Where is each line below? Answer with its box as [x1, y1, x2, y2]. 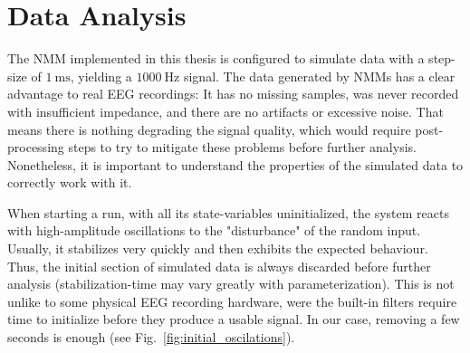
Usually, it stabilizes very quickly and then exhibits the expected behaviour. [7, 239, 428, 258]
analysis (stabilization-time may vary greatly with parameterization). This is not [7, 274, 455, 293]
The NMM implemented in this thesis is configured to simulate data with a [7, 49, 425, 68]
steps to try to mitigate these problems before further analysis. [68, 138, 417, 157]
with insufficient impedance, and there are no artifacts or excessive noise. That [7, 101, 444, 120]
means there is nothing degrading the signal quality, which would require [7, 119, 411, 138]
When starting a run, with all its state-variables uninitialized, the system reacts [7, 203, 449, 222]
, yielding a [70, 66, 132, 85]
